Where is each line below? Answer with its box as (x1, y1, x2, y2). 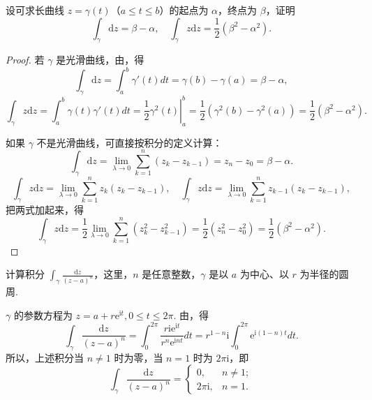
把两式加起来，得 (6, 202, 84, 217)
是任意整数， (142, 267, 201, 281)
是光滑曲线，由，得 (56, 52, 144, 67)
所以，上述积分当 (6, 350, 84, 364)
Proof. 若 (6, 52, 45, 67)
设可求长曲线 (6, 3, 64, 17)
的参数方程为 (13, 307, 73, 322)
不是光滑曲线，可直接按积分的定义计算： (36, 135, 223, 149)
